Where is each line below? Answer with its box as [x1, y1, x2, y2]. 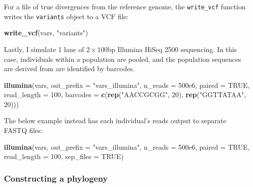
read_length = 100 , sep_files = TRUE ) [4, 151, 124, 161]
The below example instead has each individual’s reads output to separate [4, 115, 227, 126]
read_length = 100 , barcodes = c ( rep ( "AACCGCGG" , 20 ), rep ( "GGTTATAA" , [4, 89, 246, 100]
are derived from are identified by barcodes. [4, 63, 135, 74]
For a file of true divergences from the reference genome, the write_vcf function [4, 1, 246, 11]
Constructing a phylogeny [4, 172, 108, 184]
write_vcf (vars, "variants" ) [4, 27, 88, 38]
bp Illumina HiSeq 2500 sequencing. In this [107, 44, 237, 54]
